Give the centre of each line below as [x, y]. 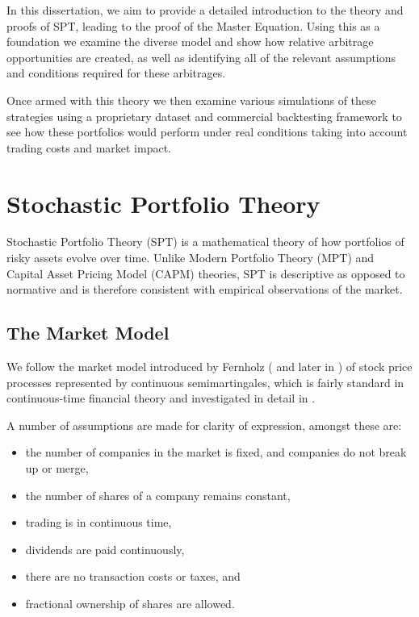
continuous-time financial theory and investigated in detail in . [161, 398]
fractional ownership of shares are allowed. [130, 603]
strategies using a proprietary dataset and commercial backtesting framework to [204, 116]
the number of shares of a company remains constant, [158, 495]
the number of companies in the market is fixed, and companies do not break [216, 452]
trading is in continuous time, [98, 522]
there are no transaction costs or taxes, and [133, 576]
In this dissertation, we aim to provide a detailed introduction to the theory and [205, 10]
